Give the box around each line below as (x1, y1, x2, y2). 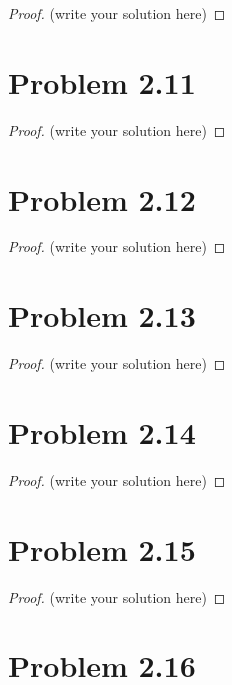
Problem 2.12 (8, 178, 196, 219)
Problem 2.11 (8, 61, 196, 102)
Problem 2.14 (8, 411, 196, 452)
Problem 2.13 (8, 295, 196, 336)
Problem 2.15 (8, 528, 196, 569)
